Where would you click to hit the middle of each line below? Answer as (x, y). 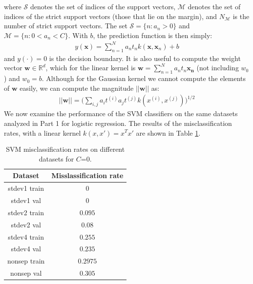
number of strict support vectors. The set (66, 26)
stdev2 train (26, 212)
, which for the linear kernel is (91, 68)
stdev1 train (26, 188)
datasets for (56, 158)
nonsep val (26, 273)
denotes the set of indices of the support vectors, (103, 6)
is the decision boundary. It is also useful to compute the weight (145, 58)
